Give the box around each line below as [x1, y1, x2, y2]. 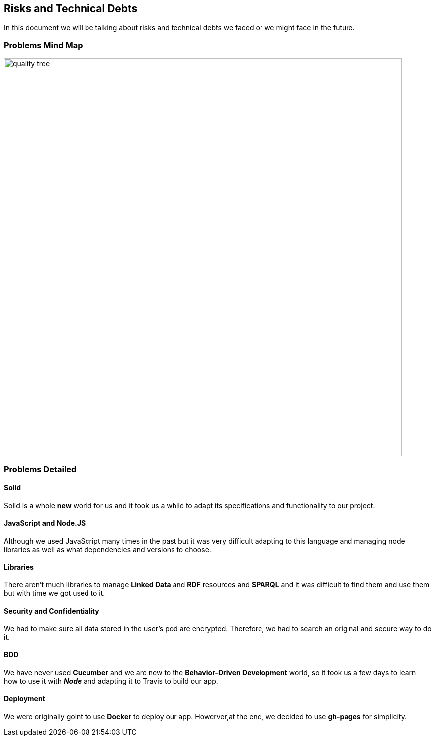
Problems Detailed [4, 464, 77, 474]
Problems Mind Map [4, 40, 83, 50]
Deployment [4, 694, 45, 703]
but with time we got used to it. [4, 589, 105, 598]
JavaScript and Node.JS [4, 519, 86, 528]
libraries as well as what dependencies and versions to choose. [4, 545, 211, 554]
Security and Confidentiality [4, 606, 99, 615]
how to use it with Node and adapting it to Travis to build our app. [4, 676, 218, 685]
